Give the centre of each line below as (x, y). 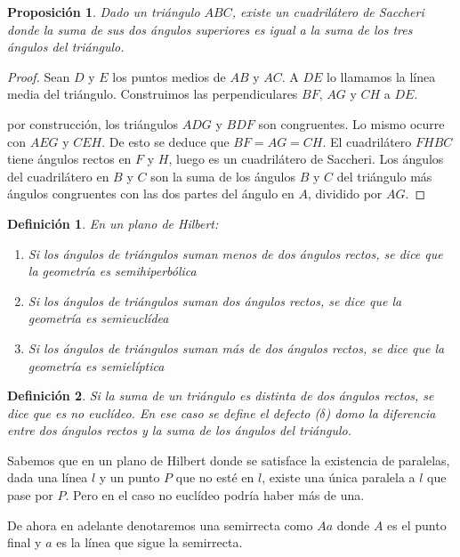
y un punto (129, 477)
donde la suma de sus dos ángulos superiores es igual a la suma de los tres (210, 29)
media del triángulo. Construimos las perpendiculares (153, 94)
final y (24, 542)
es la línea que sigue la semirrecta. (149, 542)
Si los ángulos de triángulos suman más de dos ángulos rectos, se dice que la (236, 347)
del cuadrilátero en (58, 176)
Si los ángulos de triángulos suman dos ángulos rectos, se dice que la (215, 300)
